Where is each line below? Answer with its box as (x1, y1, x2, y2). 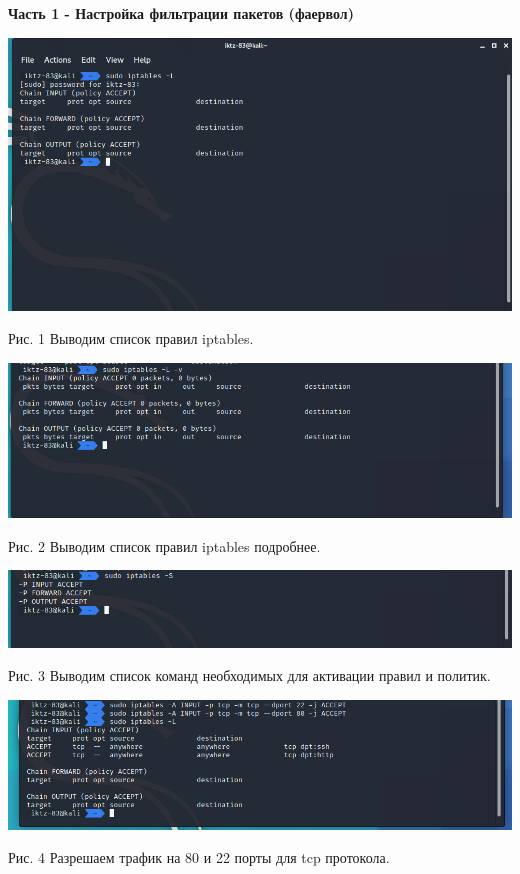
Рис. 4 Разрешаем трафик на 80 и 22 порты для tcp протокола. (8, 847, 390, 868)
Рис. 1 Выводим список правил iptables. (8, 328, 254, 349)
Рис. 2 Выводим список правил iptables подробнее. (8, 535, 321, 556)
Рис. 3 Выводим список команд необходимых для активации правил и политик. (8, 665, 491, 686)
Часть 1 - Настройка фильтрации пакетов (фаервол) (8, 3, 354, 23)
